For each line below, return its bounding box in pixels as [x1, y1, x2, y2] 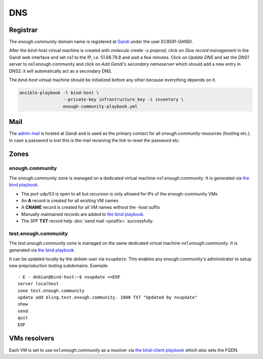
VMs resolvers [9, 334, 55, 342]
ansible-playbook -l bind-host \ [19, 90, 99, 95]
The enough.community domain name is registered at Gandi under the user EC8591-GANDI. [9, 39, 193, 45]
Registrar [9, 26, 38, 34]
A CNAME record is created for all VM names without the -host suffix [21, 204, 160, 210]
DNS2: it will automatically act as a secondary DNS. [9, 68, 113, 74]
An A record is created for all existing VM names [21, 197, 119, 203]
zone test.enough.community [18, 287, 85, 293]
